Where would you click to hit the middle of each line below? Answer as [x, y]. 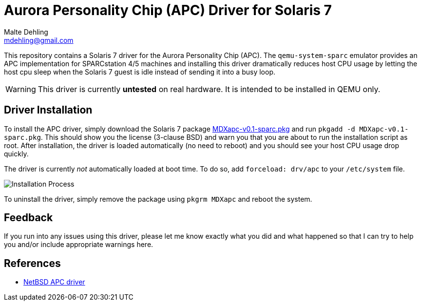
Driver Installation [48, 110]
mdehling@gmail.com [39, 40]
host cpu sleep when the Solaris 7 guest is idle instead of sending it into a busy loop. [140, 72]
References [32, 263]
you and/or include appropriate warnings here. [79, 245]
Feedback [29, 218]
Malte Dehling [26, 32]
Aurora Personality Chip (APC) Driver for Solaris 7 [168, 10]
